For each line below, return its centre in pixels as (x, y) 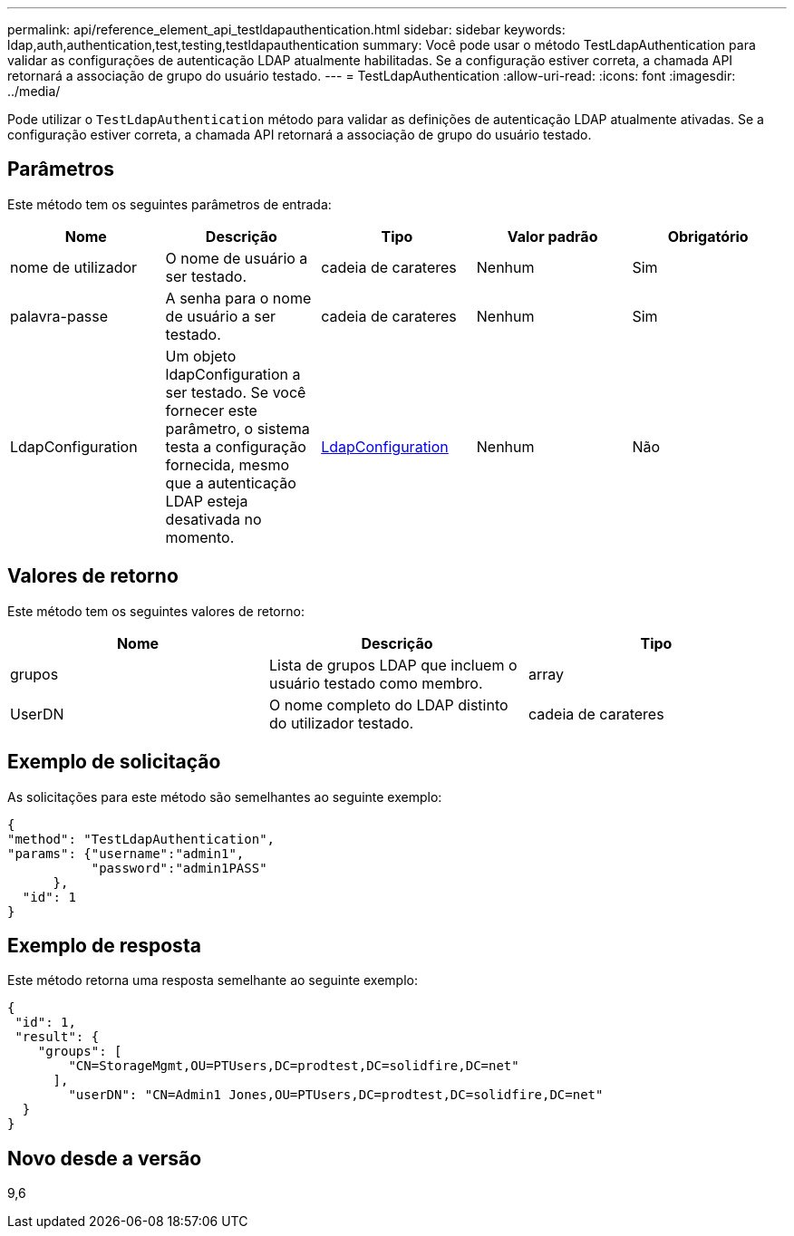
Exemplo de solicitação (114, 762)
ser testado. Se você (236, 392)
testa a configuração (236, 446)
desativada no (213, 519)
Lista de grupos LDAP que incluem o (393, 665)
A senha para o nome (238, 298)
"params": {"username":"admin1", (126, 853)
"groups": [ (80, 1052)
